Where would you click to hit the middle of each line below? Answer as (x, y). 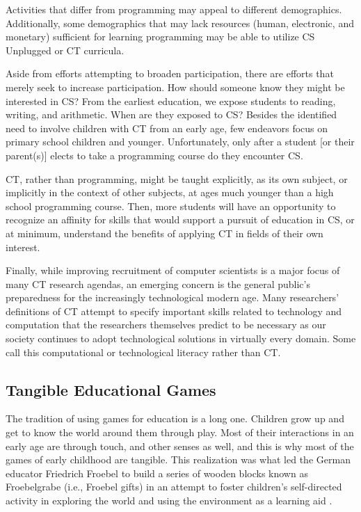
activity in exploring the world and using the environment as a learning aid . (169, 501)
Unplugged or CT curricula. (65, 50)
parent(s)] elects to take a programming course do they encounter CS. (154, 155)
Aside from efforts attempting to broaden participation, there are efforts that (170, 73)
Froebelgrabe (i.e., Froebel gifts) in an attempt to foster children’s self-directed (174, 487)
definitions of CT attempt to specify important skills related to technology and (174, 311)
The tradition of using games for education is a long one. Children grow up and (175, 418)
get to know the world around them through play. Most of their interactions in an (180, 432)
